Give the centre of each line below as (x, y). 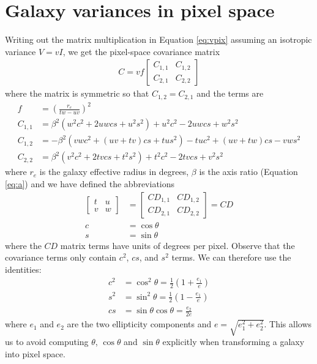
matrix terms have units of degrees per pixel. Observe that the (177, 245)
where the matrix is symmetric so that (77, 93)
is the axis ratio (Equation (248, 172)
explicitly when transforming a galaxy (233, 342)
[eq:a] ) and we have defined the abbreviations (90, 184)
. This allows (288, 324)
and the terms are (230, 93)
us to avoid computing (47, 342)
